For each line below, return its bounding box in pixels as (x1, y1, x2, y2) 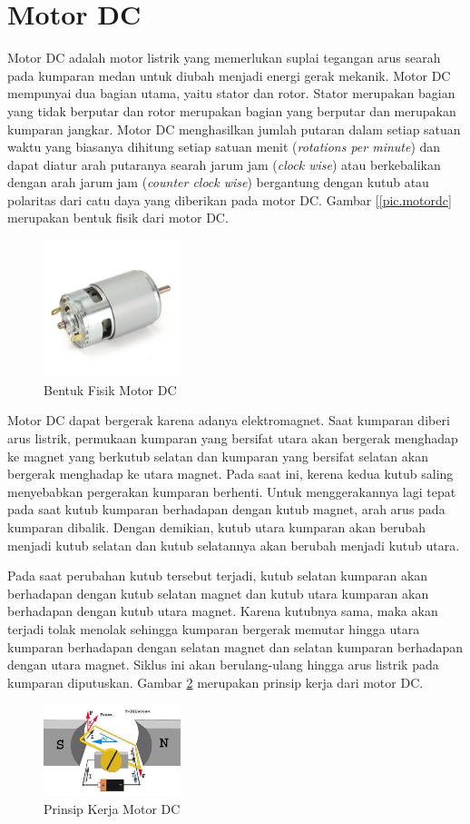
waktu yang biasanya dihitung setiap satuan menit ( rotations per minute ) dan (7, 137, 441, 156)
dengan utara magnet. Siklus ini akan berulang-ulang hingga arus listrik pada (7, 655, 439, 674)
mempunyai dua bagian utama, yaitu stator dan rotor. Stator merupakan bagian (7, 84, 455, 103)
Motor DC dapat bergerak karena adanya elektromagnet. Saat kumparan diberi (7, 411, 450, 430)
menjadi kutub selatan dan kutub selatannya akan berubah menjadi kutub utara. (7, 535, 460, 554)
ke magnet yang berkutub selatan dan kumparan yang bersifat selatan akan (7, 446, 428, 465)
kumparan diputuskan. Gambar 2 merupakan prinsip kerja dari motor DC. (7, 672, 424, 691)
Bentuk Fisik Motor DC (44, 380, 177, 399)
